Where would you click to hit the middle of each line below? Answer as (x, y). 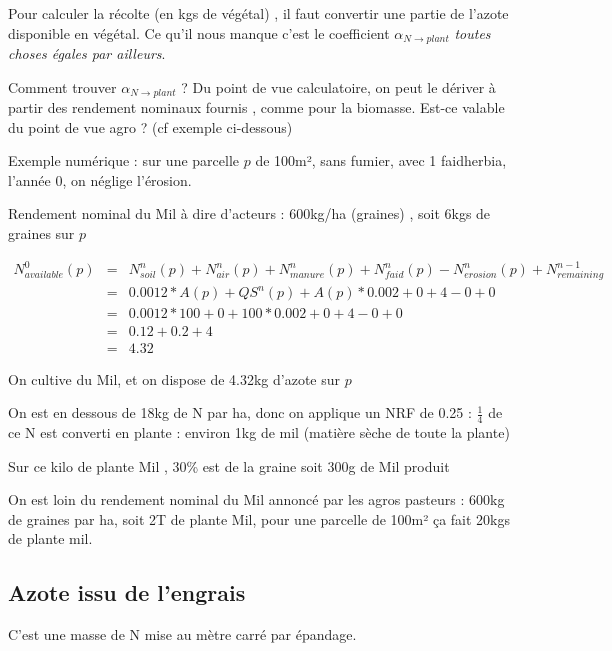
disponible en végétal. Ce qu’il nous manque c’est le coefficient (199, 32)
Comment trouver (62, 86)
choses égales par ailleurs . (87, 53)
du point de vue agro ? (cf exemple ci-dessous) (150, 126)
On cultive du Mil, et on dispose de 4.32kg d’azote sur (174, 378)
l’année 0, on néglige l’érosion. (100, 179)
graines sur (41, 233)
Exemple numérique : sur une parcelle (123, 160)
